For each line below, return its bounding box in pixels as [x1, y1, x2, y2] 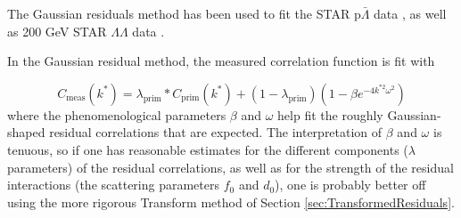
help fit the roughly [277, 105, 383, 124]
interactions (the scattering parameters [7, 175, 219, 194]
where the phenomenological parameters [7, 105, 226, 124]
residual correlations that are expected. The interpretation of [49, 123, 383, 141]
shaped [7, 123, 45, 141]
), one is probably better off [275, 175, 426, 194]
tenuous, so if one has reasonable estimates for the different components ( [7, 140, 408, 158]
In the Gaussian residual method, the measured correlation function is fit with [7, 52, 435, 70]
